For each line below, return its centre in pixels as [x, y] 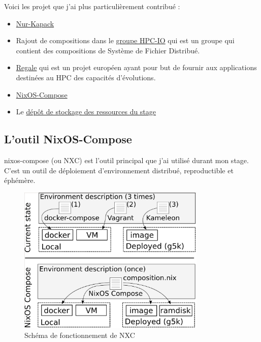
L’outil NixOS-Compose [68, 139]
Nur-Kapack [35, 23]
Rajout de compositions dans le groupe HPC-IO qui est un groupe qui [125, 40]
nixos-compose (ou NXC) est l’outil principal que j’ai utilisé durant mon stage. [126, 160]
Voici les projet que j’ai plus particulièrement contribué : [92, 6]
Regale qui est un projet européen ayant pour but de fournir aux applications [136, 67]
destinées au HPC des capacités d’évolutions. [86, 77]
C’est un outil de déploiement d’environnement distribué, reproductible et [119, 170]
